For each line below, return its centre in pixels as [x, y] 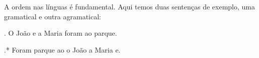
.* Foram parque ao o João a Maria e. [62, 49]
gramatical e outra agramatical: [53, 16]
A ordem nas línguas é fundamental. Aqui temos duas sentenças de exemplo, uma [130, 6]
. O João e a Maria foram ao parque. [61, 33]
